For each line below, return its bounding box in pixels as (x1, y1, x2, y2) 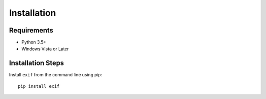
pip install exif (18, 83, 60, 89)
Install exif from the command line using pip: (9, 72, 102, 78)
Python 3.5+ (21, 39, 47, 45)
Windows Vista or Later (21, 46, 69, 52)
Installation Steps (9, 59, 64, 67)
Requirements (9, 26, 54, 34)
